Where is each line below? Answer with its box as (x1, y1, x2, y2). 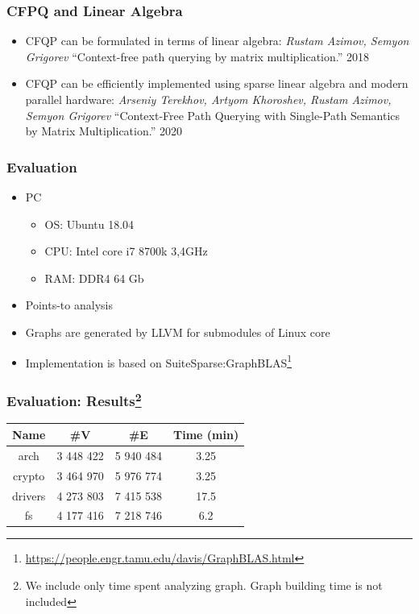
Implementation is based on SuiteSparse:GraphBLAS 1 (25, 351, 292, 371)
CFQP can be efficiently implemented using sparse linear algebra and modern (25, 75, 409, 92)
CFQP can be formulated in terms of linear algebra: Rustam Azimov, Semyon (25, 32, 409, 49)
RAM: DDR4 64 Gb (44, 269, 144, 286)
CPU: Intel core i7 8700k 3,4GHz (44, 243, 208, 259)
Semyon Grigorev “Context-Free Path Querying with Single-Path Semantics (25, 106, 400, 123)
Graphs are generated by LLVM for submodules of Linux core (25, 323, 330, 340)
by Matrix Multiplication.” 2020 (25, 122, 182, 139)
